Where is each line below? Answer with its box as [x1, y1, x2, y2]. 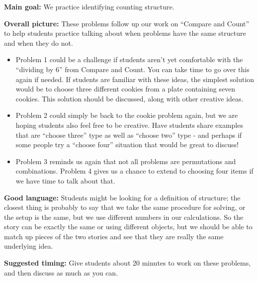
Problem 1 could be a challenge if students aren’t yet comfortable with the [15, 54, 243, 65]
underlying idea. [4, 241, 53, 251]
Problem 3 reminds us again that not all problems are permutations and [15, 156, 236, 166]
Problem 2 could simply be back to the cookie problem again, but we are [15, 110, 238, 120]
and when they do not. [4, 37, 73, 48]
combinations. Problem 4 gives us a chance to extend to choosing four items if [15, 166, 254, 176]
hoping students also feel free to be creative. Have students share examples [15, 119, 243, 130]
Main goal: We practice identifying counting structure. [4, 1, 174, 11]
